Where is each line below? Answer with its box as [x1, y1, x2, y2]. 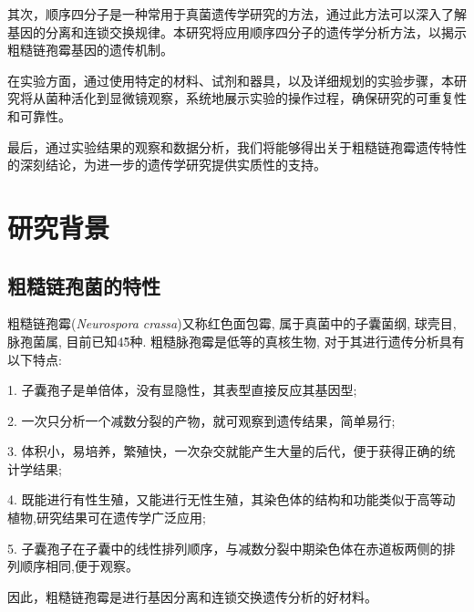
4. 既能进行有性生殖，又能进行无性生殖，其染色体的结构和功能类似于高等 [7, 490, 443, 509]
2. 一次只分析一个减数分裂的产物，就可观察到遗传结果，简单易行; [7, 410, 396, 430]
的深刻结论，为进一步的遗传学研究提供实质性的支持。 [7, 155, 326, 174]
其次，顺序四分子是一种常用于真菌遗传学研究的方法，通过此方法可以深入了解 [7, 5, 467, 23]
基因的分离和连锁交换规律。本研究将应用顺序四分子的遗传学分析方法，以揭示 [7, 22, 467, 41]
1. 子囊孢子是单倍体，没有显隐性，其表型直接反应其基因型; [7, 380, 357, 399]
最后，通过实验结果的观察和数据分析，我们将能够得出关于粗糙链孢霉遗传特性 [7, 137, 467, 156]
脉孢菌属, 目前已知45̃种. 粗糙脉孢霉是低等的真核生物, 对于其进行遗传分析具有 [7, 331, 465, 350]
